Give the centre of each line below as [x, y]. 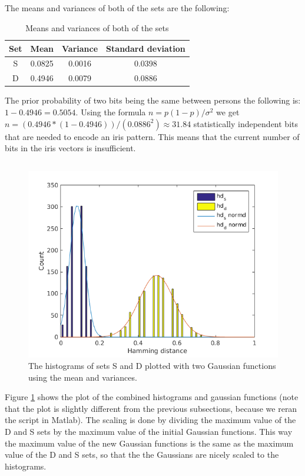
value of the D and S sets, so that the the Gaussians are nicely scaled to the [142, 455]
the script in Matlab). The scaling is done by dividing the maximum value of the [150, 420]
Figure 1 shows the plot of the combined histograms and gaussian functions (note [152, 397]
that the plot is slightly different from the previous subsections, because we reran [151, 408]
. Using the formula [111, 111]
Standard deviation [146, 48]
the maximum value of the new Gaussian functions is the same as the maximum [149, 443]
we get [228, 111]
